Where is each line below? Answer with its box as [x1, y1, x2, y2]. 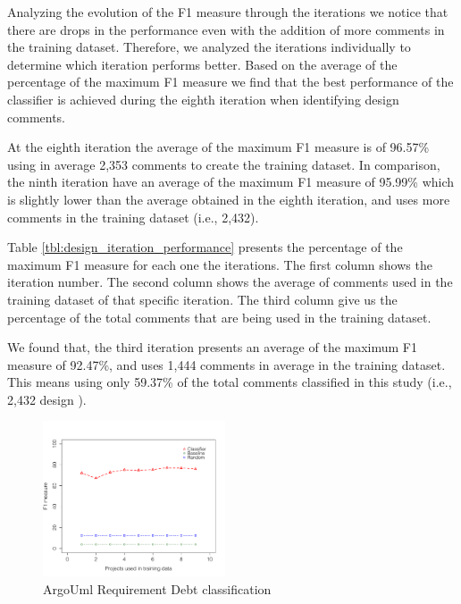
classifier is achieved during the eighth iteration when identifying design [7, 89, 399, 108]
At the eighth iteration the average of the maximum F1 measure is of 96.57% [7, 138, 430, 156]
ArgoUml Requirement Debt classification [43, 579, 272, 598]
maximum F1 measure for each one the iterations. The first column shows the [7, 255, 432, 273]
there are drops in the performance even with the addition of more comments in [7, 20, 445, 38]
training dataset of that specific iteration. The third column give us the [7, 289, 398, 308]
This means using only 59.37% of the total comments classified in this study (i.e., [7, 373, 452, 391]
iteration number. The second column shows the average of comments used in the [7, 273, 453, 291]
